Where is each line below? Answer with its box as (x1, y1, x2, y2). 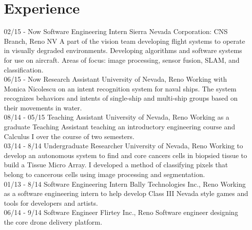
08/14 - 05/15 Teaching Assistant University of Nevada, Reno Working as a (4, 112, 230, 122)
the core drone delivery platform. (4, 217, 102, 227)
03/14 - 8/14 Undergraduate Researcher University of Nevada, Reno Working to (4, 141, 243, 151)
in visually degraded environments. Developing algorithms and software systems (4, 45, 242, 55)
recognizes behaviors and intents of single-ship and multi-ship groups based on (4, 93, 238, 103)
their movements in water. (4, 102, 82, 112)
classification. (4, 64, 44, 74)
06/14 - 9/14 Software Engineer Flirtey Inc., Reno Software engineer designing (4, 207, 238, 217)
